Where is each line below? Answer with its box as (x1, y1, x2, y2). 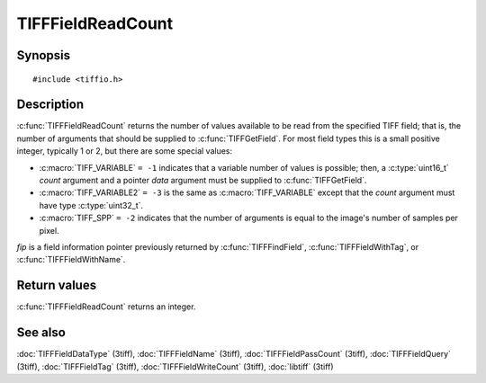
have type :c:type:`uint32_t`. (39, 200, 144, 210)
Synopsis (16, 48, 71, 63)
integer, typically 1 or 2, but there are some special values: (16, 146, 233, 156)
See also (16, 325, 67, 341)
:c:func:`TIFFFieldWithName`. (16, 254, 126, 265)
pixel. (39, 225, 59, 236)
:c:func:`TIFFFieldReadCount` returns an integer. (16, 301, 196, 312)
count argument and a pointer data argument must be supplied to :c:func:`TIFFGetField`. (39, 175, 367, 186)
